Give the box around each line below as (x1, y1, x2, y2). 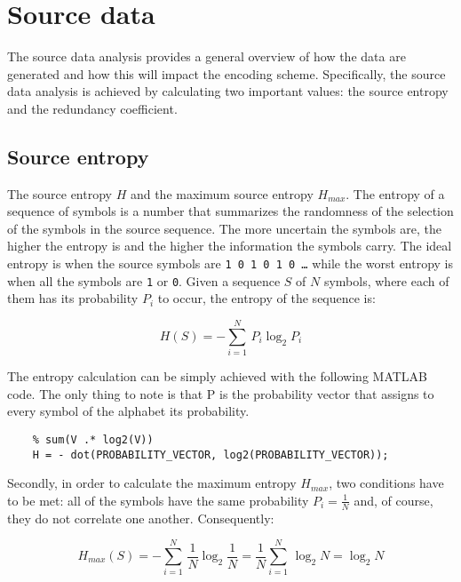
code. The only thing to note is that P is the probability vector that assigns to (7, 384, 434, 403)
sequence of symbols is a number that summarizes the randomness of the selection (7, 202, 454, 220)
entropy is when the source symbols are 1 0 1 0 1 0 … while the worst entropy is (7, 254, 454, 273)
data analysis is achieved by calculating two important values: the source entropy (7, 82, 449, 100)
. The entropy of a (346, 184, 445, 203)
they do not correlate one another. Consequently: (7, 508, 274, 527)
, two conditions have (329, 474, 444, 492)
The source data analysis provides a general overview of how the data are (7, 47, 406, 66)
